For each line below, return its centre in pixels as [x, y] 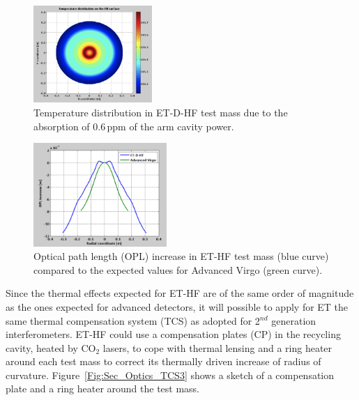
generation [294, 320]
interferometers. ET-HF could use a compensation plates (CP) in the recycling [173, 334]
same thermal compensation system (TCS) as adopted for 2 [133, 320]
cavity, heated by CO [51, 347]
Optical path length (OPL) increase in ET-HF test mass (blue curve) [181, 256]
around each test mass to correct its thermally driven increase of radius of [163, 361]
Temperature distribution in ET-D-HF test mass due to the [161, 113]
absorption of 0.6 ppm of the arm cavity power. [134, 126]
